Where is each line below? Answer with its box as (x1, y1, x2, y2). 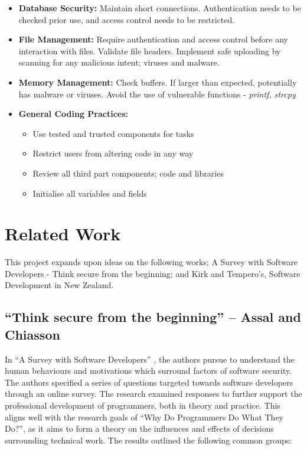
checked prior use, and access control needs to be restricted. (18, 13, 235, 25)
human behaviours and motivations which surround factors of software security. (5, 364, 292, 377)
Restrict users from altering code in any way (32, 147, 194, 159)
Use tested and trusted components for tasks (32, 127, 194, 139)
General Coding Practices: (18, 107, 129, 120)
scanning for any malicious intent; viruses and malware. (18, 56, 220, 69)
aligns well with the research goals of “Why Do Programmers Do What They (5, 410, 283, 423)
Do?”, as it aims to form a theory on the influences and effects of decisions (5, 422, 275, 435)
